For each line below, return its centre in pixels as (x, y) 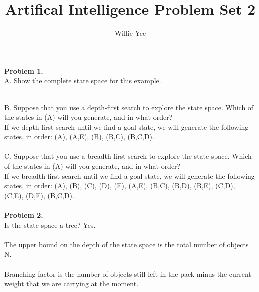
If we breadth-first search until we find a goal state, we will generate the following (129, 176)
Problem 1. (24, 70)
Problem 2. (24, 215)
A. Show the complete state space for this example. (83, 80)
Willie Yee (130, 33)
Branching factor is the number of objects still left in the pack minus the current (128, 274)
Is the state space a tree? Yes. (50, 225)
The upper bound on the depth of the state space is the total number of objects (126, 244)
